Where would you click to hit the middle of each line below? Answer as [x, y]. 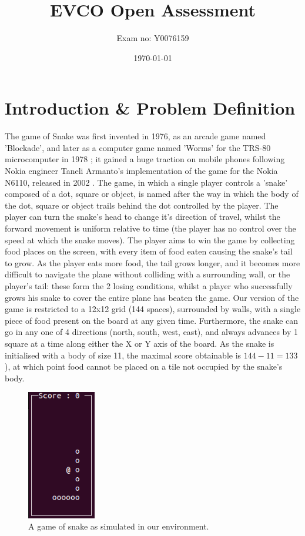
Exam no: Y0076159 [153, 38]
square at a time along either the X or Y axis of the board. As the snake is [140, 343]
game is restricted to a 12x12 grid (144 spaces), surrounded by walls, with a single [153, 309]
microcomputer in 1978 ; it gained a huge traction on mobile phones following [145, 159]
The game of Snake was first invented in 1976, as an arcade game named [135, 136]
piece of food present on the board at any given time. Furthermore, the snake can [152, 320]
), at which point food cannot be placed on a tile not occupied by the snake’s [144, 366]
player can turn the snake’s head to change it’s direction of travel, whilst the [143, 217]
